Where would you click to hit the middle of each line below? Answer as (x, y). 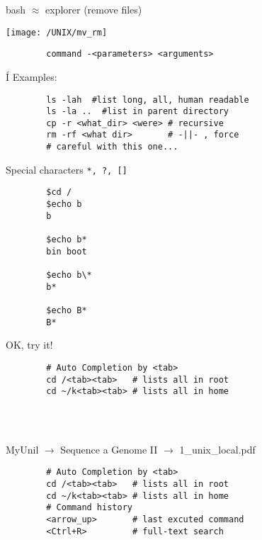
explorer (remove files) (93, 9)
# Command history (89, 508)
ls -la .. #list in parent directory (137, 112)
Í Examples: (32, 76)
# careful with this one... (112, 147)
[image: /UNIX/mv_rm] (57, 32)
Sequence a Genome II (109, 449)
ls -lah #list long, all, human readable (148, 100)
